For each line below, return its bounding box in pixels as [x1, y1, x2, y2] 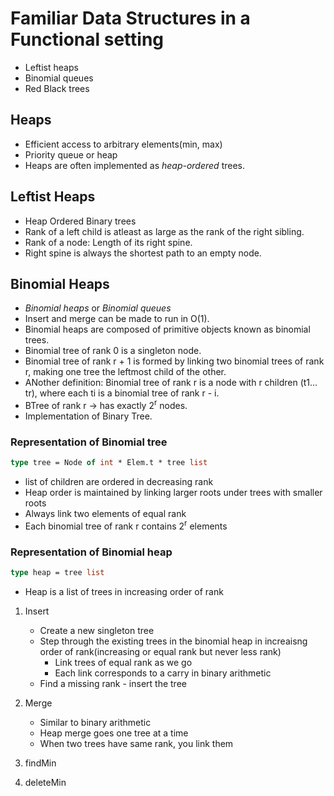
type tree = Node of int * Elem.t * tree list [10, 458, 208, 468]
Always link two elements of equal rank [24, 508, 187, 520]
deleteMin [24, 777, 67, 789]
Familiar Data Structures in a [10, 7, 251, 30]
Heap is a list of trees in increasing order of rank [24, 586, 224, 598]
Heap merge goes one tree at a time [39, 727, 189, 739]
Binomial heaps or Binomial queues [24, 302, 172, 314]
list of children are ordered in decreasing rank [24, 476, 214, 488]
